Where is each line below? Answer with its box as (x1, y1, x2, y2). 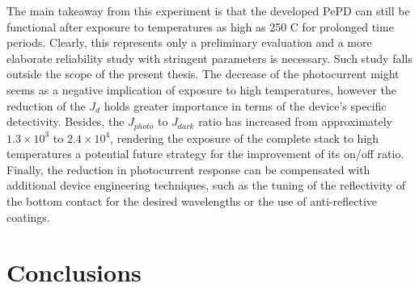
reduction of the (6, 97, 86, 114)
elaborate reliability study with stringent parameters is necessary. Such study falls (6, 49, 413, 66)
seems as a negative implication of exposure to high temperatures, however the (6, 81, 396, 98)
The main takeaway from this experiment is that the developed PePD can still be (6, 2, 410, 19)
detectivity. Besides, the (6, 113, 125, 130)
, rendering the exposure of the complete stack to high (110, 129, 379, 146)
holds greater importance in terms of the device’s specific (104, 97, 387, 114)
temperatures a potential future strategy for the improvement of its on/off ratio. (6, 145, 404, 162)
